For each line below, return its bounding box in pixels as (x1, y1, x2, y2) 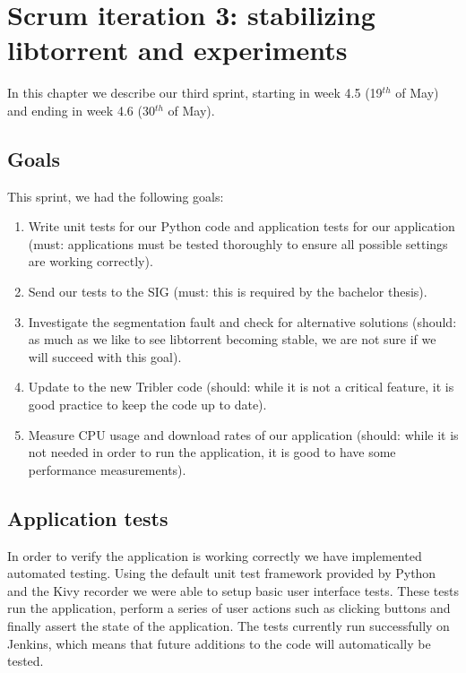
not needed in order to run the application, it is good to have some (28, 443, 396, 462)
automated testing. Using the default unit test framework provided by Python (7, 564, 436, 582)
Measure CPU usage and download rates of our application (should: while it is (28, 425, 459, 444)
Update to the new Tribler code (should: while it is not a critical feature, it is (28, 377, 454, 396)
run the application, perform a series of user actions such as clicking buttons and (7, 599, 451, 617)
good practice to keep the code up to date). (28, 395, 267, 414)
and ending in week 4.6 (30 (7, 100, 155, 119)
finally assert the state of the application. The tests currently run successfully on (7, 617, 450, 634)
